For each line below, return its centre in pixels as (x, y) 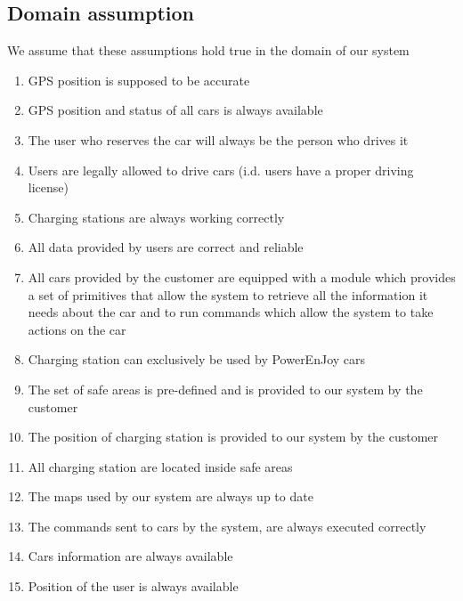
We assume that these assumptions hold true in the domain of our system (208, 50)
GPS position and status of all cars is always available (175, 110)
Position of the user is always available (133, 586)
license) (48, 187)
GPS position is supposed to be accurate (139, 80)
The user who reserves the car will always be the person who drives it (218, 139)
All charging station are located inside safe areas (160, 466)
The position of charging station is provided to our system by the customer (233, 437)
